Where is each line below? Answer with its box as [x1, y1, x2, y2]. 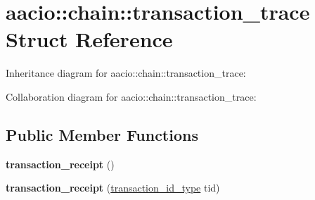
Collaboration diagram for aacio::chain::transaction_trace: [6, 89, 257, 104]
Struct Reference [6, 25, 173, 54]
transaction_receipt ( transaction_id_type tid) [6, 180, 220, 195]
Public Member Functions [6, 123, 198, 145]
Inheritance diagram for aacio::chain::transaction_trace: [6, 65, 246, 80]
